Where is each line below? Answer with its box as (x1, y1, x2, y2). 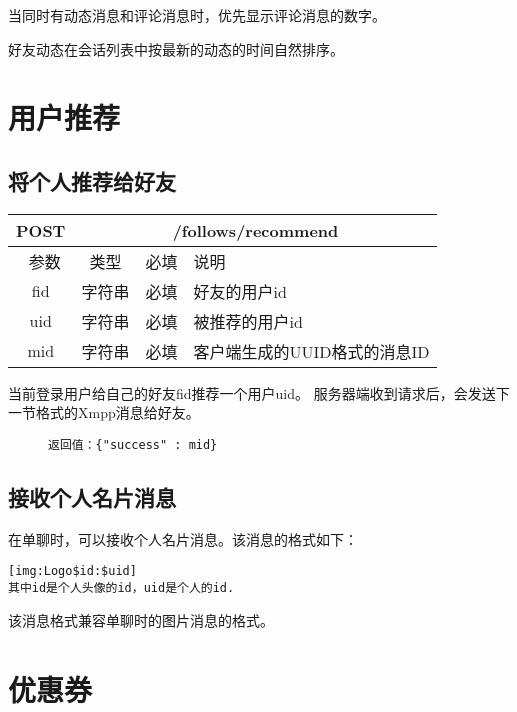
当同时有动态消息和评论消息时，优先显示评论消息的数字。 (8, 5, 386, 25)
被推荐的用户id (193, 309, 303, 333)
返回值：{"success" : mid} (48, 437, 218, 452)
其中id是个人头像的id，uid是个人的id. (8, 581, 235, 596)
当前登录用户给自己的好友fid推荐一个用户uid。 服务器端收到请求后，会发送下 (8, 382, 510, 403)
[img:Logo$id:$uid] (8, 564, 137, 579)
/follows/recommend (172, 218, 339, 242)
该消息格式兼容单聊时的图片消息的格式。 (8, 609, 274, 630)
